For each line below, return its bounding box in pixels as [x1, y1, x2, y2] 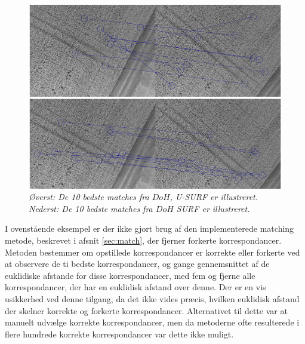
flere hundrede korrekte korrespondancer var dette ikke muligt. [5, 327, 234, 340]
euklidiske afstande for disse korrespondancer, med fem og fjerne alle [5, 269, 255, 281]
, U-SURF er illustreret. [170, 191, 258, 203]
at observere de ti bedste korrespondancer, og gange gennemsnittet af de [5, 257, 270, 270]
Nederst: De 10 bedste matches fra [29, 202, 153, 214]
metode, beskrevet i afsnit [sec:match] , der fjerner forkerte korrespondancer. [5, 234, 282, 246]
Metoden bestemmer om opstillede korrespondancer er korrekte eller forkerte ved [5, 245, 300, 258]
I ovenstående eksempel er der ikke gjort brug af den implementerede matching [5, 222, 294, 235]
